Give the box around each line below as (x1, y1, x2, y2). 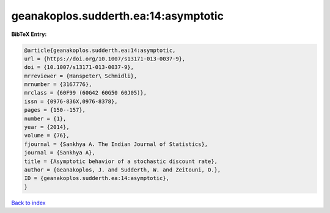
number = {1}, (24, 115, 67, 122)
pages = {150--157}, (24, 107, 86, 114)
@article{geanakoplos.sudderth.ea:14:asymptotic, (24, 46, 176, 54)
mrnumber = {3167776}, (24, 81, 92, 88)
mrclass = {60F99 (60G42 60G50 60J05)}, (24, 89, 147, 96)
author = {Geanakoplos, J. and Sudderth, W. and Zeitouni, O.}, (24, 167, 221, 173)
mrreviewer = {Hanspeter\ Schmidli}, (24, 72, 137, 79)
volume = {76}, (24, 132, 70, 139)
